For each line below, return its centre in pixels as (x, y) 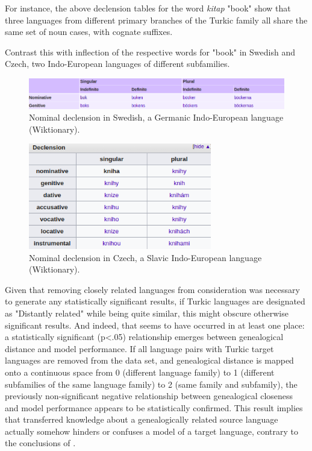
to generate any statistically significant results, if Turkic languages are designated (155, 301)
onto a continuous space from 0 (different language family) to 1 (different (140, 372)
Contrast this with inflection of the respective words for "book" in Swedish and (150, 52)
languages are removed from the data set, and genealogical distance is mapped (149, 360)
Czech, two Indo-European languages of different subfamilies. (117, 64)
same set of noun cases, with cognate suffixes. (89, 32)
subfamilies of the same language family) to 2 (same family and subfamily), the (151, 384)
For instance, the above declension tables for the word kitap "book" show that (148, 8)
